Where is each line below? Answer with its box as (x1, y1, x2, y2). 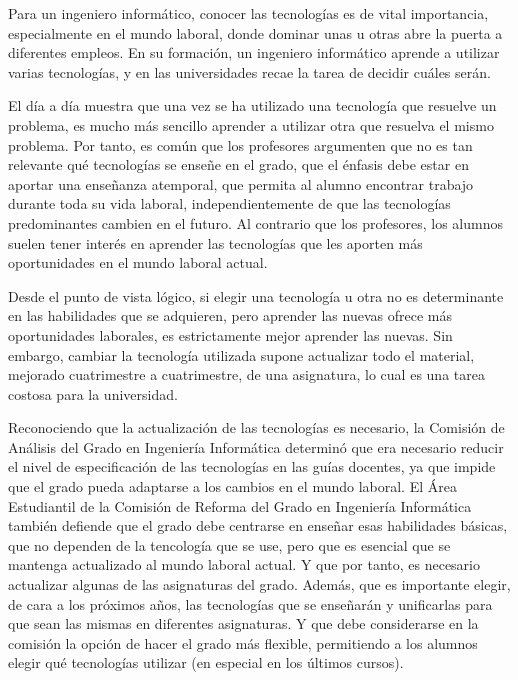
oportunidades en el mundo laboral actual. (8, 252, 268, 273)
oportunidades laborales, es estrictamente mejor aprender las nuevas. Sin (8, 324, 453, 345)
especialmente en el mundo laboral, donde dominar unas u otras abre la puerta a (8, 22, 503, 43)
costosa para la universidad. (8, 383, 178, 404)
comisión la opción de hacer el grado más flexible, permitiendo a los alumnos (8, 632, 478, 653)
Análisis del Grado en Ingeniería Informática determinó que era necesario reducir (8, 436, 504, 457)
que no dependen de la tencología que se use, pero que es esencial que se (8, 534, 451, 555)
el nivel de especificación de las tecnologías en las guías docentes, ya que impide (8, 456, 496, 477)
